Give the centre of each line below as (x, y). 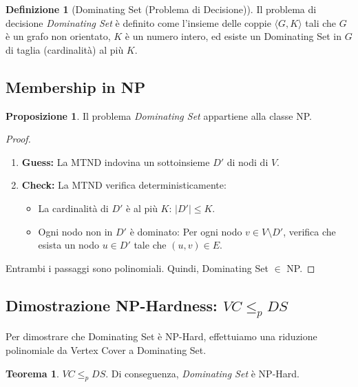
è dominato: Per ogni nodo (186, 231)
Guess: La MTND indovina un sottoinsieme (116, 161)
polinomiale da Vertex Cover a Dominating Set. (106, 349)
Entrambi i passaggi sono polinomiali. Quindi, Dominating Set (137, 268)
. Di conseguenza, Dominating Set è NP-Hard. (202, 373)
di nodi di (248, 161)
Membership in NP (76, 86)
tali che (321, 22)
